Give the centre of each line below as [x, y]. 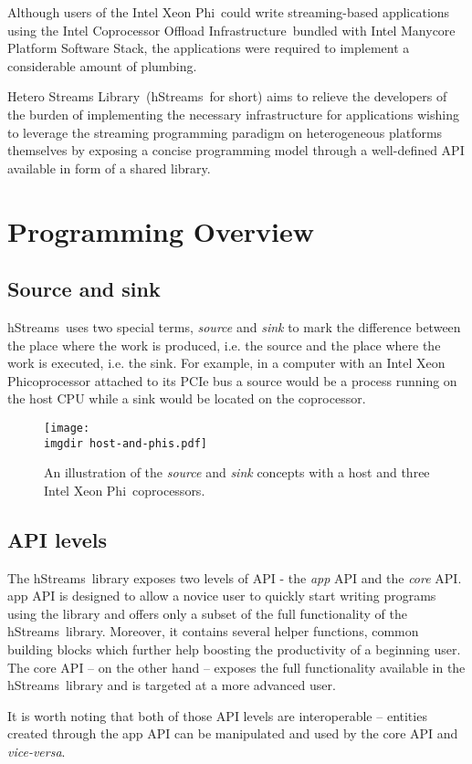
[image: [67, 428]
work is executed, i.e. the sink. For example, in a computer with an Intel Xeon [226, 363]
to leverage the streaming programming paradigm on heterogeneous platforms [225, 132]
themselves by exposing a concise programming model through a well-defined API [236, 150]
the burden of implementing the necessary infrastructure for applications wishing [233, 114]
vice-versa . [37, 751]
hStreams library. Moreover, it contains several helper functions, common [213, 631]
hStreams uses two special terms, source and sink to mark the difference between [234, 326]
